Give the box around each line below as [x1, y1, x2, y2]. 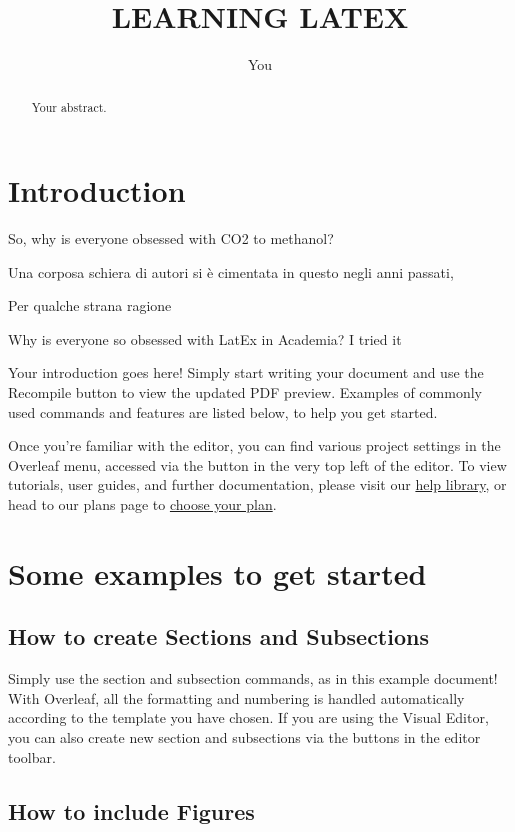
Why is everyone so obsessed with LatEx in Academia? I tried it [8, 328, 402, 349]
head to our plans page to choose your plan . [8, 494, 277, 515]
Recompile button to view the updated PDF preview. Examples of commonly [8, 382, 482, 403]
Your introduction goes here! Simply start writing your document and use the [8, 362, 484, 383]
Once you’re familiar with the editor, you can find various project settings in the [8, 435, 501, 456]
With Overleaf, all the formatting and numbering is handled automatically [8, 687, 465, 708]
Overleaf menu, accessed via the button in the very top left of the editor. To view [8, 454, 507, 475]
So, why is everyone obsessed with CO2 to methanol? [8, 228, 334, 249]
